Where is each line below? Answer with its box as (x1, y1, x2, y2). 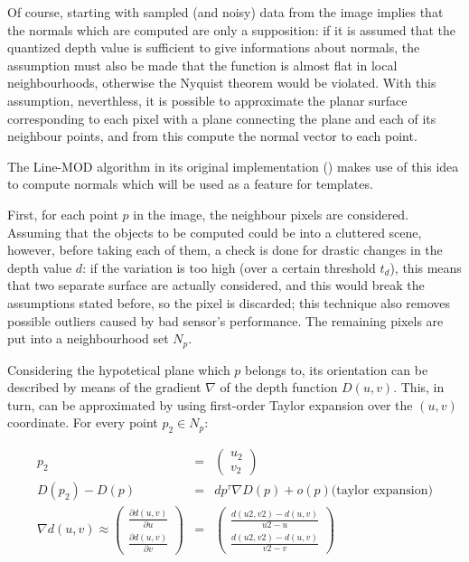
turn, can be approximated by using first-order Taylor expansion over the (7, 395, 413, 414)
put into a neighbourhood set (7, 329, 169, 348)
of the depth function (220, 378, 338, 397)
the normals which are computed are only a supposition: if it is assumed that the (7, 20, 456, 39)
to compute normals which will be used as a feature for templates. (7, 174, 373, 193)
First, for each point (7, 204, 118, 223)
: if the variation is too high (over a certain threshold (82, 258, 376, 276)
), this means (389, 258, 462, 276)
